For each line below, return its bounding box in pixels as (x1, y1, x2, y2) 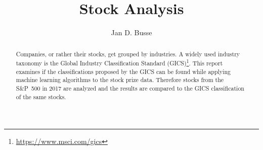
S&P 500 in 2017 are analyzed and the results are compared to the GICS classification (16, 84, 244, 93)
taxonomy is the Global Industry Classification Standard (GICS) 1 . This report (16, 57, 223, 67)
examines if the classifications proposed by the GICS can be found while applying (16, 67, 231, 76)
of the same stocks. (16, 92, 66, 101)
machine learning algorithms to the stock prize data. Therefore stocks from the (16, 76, 224, 84)
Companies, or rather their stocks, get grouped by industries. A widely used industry (16, 49, 240, 58)
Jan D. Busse (111, 27, 152, 38)
